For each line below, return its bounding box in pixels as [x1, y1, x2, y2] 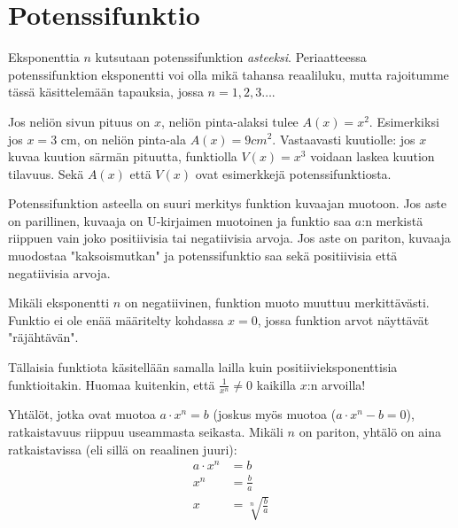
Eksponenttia [8, 48, 80, 66]
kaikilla [256, 375, 297, 393]
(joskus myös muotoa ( [213, 405, 337, 423]
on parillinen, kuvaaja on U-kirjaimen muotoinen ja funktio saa [8, 211, 352, 229]
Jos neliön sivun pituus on [8, 112, 151, 130]
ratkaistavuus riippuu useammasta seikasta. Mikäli [8, 423, 283, 441]
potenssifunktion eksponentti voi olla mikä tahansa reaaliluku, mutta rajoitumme [8, 65, 449, 83]
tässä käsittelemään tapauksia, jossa [8, 82, 204, 101]
